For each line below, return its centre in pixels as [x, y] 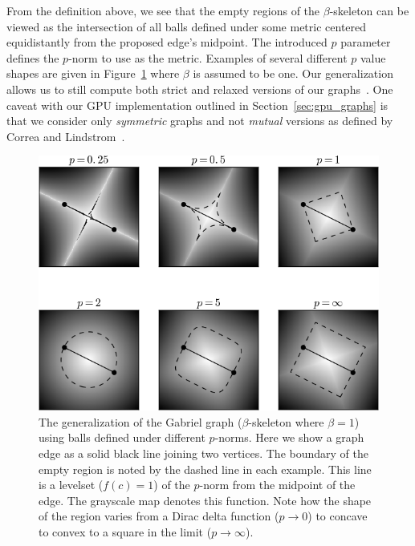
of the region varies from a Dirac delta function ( [159, 516]
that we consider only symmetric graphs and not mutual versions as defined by [200, 121]
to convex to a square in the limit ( [125, 531]
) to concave [338, 516]
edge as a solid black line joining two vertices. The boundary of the [203, 453]
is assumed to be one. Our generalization [293, 73]
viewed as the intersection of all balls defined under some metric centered [187, 26]
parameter [366, 42]
